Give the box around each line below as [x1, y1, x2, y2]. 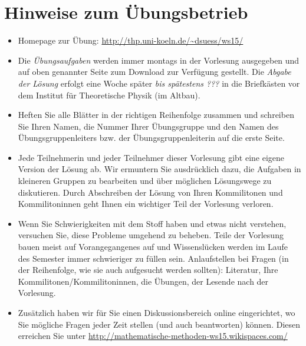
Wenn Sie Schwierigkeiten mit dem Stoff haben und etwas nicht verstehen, [18, 217, 287, 229]
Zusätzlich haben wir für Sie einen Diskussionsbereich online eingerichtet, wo [18, 307, 295, 318]
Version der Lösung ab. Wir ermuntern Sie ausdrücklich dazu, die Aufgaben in [18, 163, 301, 175]
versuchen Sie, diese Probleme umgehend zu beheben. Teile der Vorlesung [18, 229, 284, 241]
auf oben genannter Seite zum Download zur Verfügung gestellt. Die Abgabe [18, 65, 291, 78]
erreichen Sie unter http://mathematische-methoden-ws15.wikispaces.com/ [18, 329, 288, 342]
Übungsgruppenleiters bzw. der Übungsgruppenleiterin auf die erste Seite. [18, 131, 285, 144]
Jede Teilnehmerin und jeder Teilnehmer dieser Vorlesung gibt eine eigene [18, 151, 285, 163]
